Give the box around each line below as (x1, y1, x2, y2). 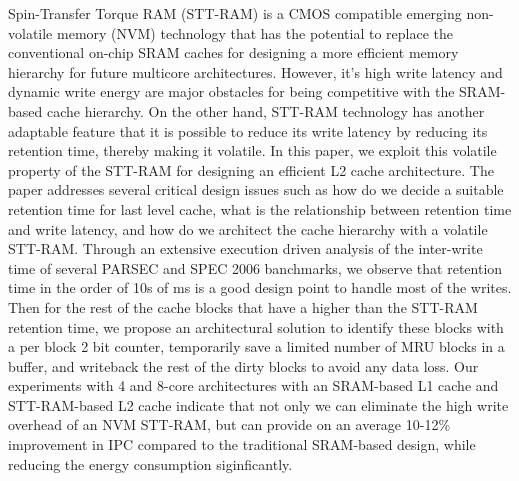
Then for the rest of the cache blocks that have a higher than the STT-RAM (8, 296, 478, 317)
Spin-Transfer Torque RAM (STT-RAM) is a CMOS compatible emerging (8, 3, 462, 23)
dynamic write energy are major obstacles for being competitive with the (8, 81, 455, 102)
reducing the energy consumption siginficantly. (8, 453, 293, 474)
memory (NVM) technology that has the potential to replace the (56, 22, 454, 43)
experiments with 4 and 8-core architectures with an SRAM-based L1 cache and (8, 375, 499, 396)
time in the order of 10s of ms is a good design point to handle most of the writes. (8, 277, 512, 298)
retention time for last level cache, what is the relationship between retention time (8, 198, 512, 219)
